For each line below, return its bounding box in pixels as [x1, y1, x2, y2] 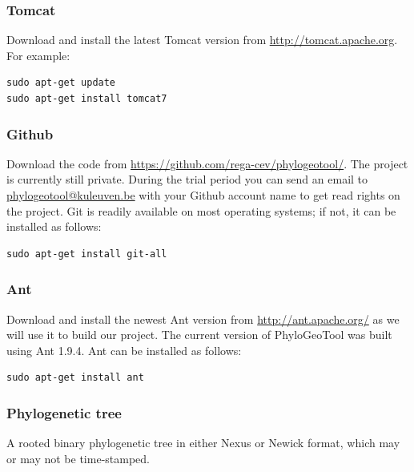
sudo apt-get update [6, 77, 116, 89]
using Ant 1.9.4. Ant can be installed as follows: [6, 341, 242, 358]
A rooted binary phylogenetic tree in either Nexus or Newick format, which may [6, 434, 400, 451]
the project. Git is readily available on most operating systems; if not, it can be [6, 202, 396, 219]
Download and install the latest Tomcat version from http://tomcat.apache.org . [6, 31, 398, 48]
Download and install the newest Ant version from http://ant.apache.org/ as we [6, 310, 400, 327]
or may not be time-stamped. [6, 450, 150, 466]
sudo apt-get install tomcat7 [6, 93, 167, 104]
